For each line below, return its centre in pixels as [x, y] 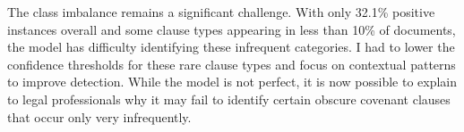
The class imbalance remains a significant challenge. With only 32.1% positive [221, 12]
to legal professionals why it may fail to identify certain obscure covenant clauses [229, 99]
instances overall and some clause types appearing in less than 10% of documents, [232, 29]
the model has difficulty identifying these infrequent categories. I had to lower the [231, 47]
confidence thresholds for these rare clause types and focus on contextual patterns [232, 64]
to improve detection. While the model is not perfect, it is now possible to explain [232, 82]
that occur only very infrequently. [99, 116]
